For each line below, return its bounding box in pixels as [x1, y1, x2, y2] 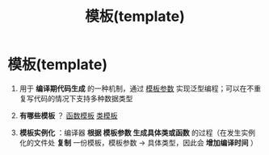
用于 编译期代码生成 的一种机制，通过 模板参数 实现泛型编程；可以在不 [19, 84, 254, 93]
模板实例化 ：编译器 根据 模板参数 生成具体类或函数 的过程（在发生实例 [19, 128, 256, 137]
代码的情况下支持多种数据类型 [33, 93, 133, 103]
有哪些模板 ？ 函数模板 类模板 [19, 110, 118, 120]
